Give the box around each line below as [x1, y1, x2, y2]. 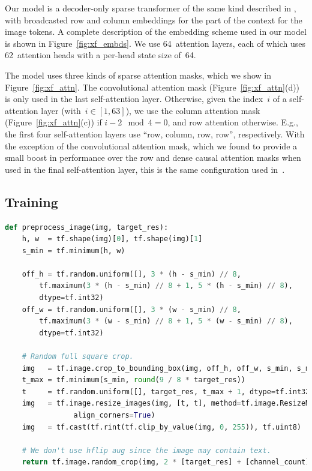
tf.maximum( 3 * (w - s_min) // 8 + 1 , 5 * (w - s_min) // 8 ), [39, 317, 293, 326]
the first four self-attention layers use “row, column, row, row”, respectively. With [5, 127, 305, 140]
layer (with [41, 104, 81, 116]
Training [5, 192, 58, 211]
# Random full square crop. [22, 352, 134, 361]
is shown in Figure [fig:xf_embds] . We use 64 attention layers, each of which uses [5, 37, 305, 49]
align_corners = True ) [73, 411, 155, 420]
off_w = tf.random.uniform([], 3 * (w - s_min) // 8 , [22, 305, 241, 314]
